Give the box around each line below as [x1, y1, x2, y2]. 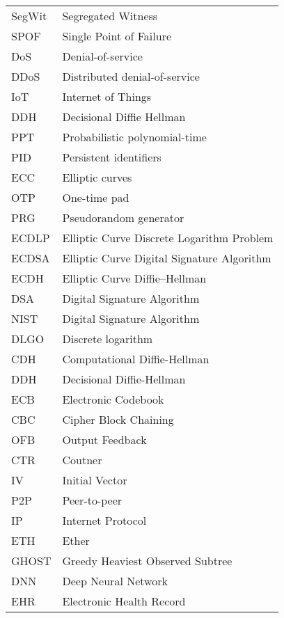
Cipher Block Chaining [62, 411, 174, 427]
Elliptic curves [62, 169, 132, 185]
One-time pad [62, 189, 129, 205]
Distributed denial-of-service [62, 68, 200, 84]
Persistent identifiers [62, 149, 161, 165]
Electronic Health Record [62, 593, 186, 609]
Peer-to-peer [62, 492, 123, 508]
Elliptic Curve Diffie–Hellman [62, 270, 207, 286]
